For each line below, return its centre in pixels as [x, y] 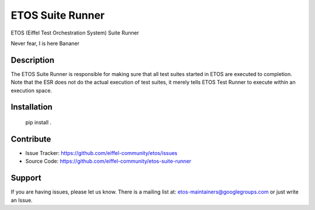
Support [26, 178]
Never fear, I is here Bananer [45, 43]
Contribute [31, 139]
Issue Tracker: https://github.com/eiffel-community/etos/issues [101, 153]
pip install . [38, 122]
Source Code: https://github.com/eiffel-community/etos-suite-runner [108, 161]
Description [33, 60]
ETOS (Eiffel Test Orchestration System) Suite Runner [75, 33]
